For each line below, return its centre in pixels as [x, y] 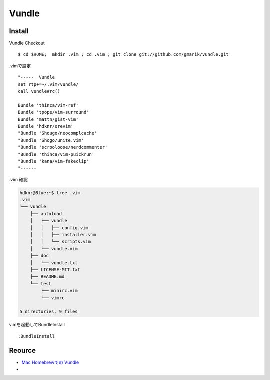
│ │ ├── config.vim [59, 228]
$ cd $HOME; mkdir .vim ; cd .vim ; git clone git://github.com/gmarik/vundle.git [124, 54]
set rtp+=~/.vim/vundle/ [48, 84]
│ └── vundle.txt [54, 263]
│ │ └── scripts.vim [61, 242]
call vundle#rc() [39, 91]
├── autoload [46, 214]
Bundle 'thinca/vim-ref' [48, 105]
